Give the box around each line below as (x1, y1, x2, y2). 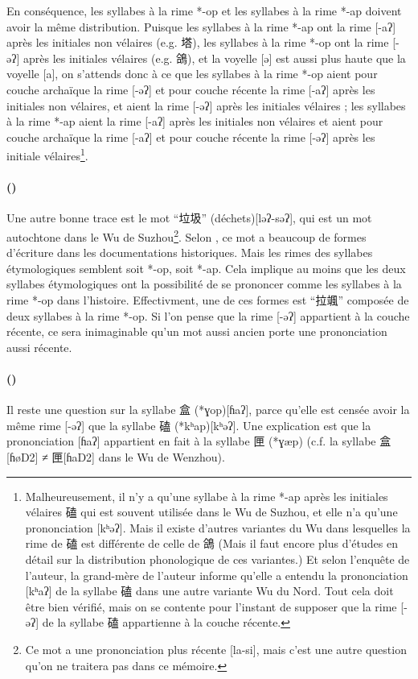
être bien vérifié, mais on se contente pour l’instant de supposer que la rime (25, 598, 397, 615)
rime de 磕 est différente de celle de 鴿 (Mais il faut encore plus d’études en (25, 535, 398, 552)
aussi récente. (6, 338, 72, 355)
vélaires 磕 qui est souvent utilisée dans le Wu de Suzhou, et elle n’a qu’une (25, 503, 398, 520)
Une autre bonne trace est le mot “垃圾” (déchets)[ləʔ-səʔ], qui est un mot (6, 209, 372, 226)
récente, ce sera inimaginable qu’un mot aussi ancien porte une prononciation (6, 323, 387, 340)
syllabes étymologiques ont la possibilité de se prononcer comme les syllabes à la (6, 275, 402, 292)
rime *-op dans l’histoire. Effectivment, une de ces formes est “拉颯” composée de (6, 292, 409, 308)
